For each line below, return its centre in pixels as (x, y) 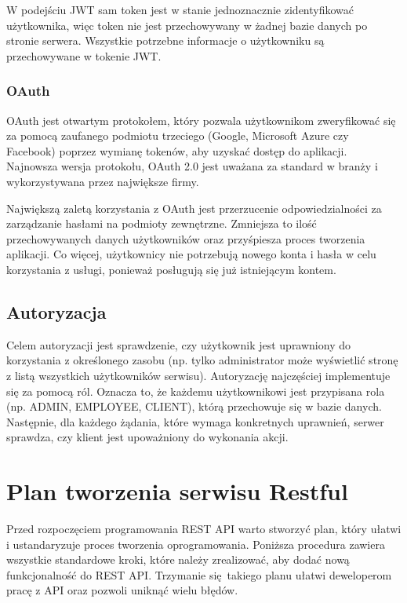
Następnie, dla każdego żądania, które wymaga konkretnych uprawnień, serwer (195, 421)
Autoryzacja (56, 311)
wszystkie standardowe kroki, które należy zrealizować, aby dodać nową (178, 559)
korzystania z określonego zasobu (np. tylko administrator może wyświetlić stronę (202, 360)
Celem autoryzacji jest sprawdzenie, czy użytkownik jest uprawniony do (178, 344)
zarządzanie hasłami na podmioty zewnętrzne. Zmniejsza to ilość (162, 223)
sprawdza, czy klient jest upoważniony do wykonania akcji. (147, 437)
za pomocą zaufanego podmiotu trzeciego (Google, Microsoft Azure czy (178, 135)
